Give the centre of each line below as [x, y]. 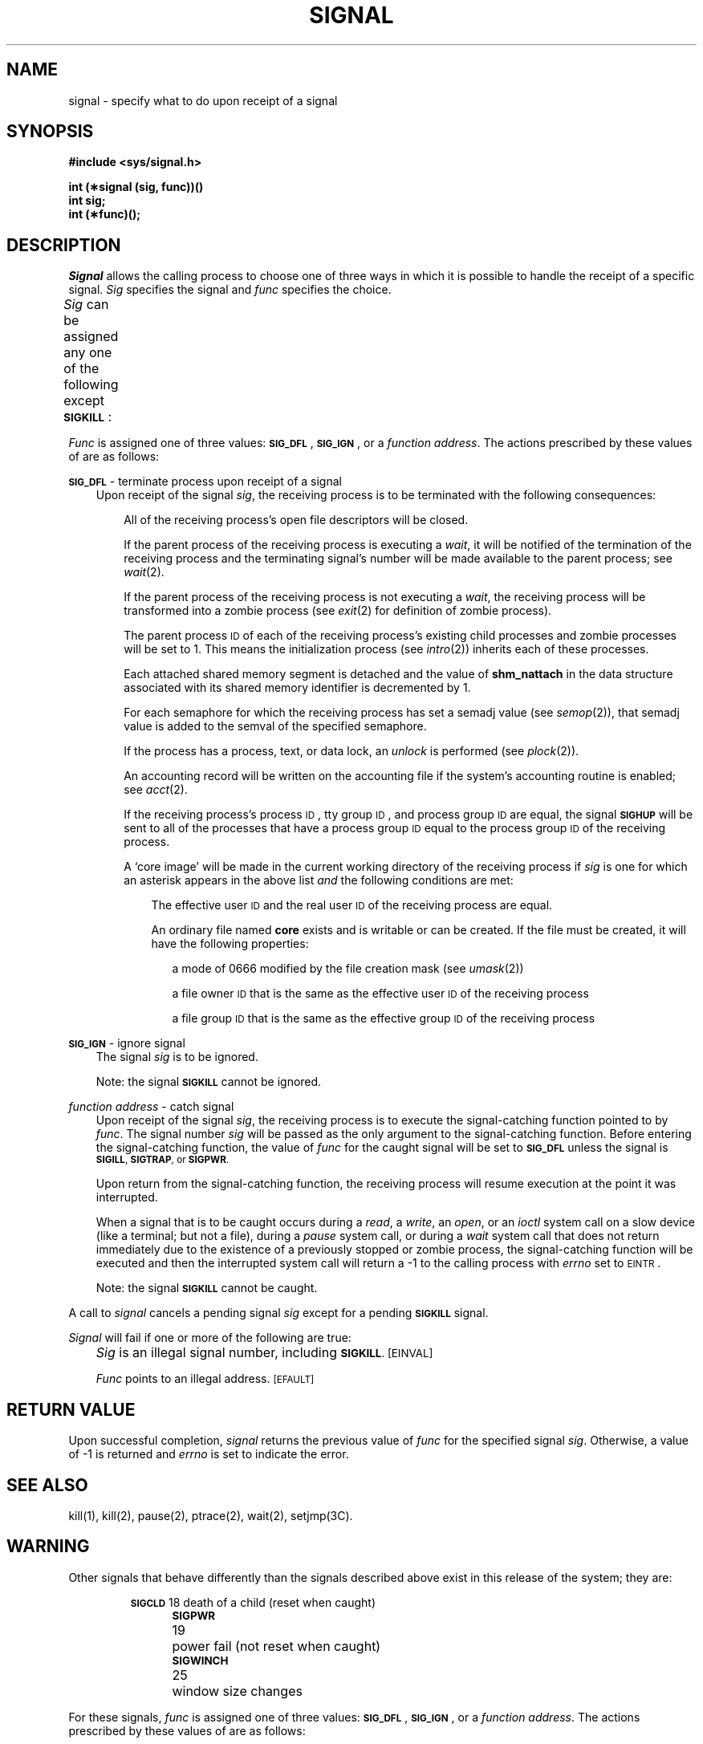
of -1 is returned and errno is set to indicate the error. [209, 1454]
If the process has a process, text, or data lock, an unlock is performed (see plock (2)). [351, 751]
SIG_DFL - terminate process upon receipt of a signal [205, 482]
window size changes [237, 1691]
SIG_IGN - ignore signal [127, 1043]
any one [88, 353]
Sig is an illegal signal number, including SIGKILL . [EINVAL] [264, 1353]
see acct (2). [156, 790]
